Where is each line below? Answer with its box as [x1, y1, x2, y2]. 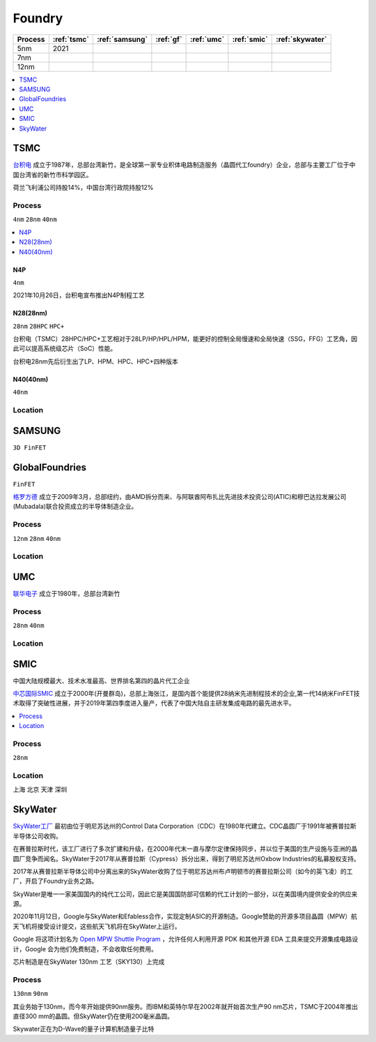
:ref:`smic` [232, 34, 268, 44]
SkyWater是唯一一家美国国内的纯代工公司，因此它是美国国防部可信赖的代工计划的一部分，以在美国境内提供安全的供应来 [13, 890, 358, 898]
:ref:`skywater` [276, 34, 327, 44]
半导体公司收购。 [13, 831, 62, 840]
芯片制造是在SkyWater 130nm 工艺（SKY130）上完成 [13, 958, 165, 966]
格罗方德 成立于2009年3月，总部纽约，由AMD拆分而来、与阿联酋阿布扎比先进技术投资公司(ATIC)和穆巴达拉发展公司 [13, 493, 347, 500]
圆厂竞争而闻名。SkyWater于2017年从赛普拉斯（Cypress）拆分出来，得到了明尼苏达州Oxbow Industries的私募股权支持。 [13, 854, 360, 863]
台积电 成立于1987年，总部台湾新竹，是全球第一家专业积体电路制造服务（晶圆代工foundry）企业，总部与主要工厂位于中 [13, 161, 356, 169]
